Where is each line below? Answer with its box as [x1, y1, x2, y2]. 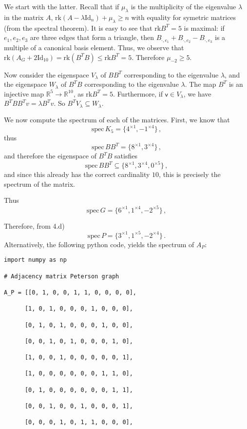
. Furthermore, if [113, 88, 163, 98]
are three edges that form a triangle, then [30, 32, 154, 42]
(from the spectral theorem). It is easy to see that [4, 22, 152, 33]
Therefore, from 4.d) [4, 220, 65, 231]
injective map [4, 88, 44, 98]
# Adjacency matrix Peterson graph [4, 273, 119, 280]
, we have [183, 88, 211, 98]
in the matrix [4, 12, 44, 22]
